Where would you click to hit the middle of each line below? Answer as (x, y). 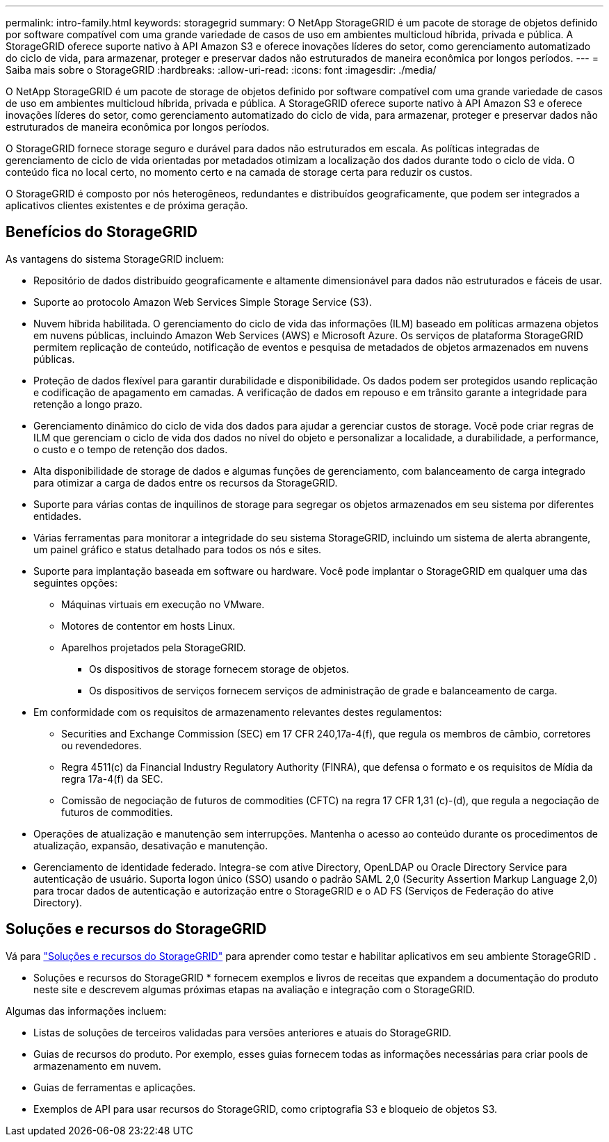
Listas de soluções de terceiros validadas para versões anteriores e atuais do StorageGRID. (242, 1032)
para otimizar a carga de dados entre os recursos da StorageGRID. (186, 482)
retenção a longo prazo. (88, 404)
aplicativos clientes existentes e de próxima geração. (127, 205)
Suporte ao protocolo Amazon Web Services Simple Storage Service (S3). (203, 302)
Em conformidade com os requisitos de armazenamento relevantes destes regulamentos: (238, 712)
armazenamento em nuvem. (97, 1066)
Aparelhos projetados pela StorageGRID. (154, 647)
